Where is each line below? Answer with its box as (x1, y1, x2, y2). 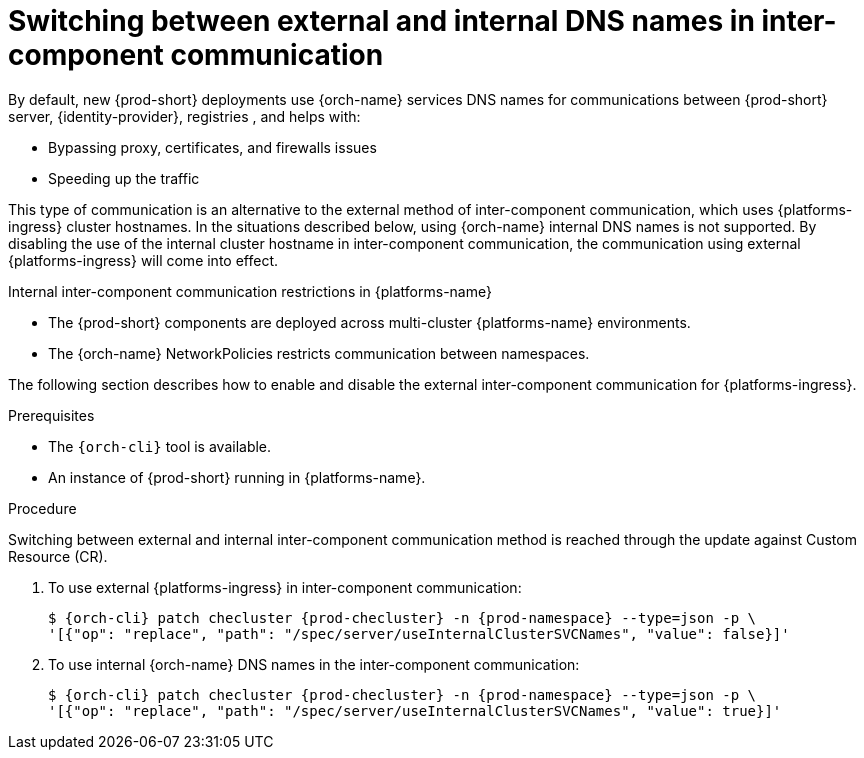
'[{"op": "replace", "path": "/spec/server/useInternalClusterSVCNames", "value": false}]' (48, 625, 790, 642)
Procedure (8, 499, 77, 517)
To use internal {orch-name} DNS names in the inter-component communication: (48, 655, 580, 673)
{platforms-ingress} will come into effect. (8, 251, 279, 269)
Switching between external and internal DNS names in (8, 4, 755, 38)
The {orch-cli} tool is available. (48, 437, 272, 455)
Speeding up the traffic (48, 169, 200, 187)
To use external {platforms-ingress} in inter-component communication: (48, 578, 522, 596)
